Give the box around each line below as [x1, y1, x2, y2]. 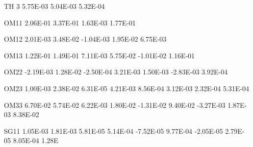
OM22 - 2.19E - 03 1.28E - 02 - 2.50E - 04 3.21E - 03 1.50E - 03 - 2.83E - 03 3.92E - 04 [4, 67, 228, 77]
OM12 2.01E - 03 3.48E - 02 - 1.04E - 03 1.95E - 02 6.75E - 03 [4, 34, 167, 44]
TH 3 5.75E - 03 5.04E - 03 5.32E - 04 [4, 1, 105, 11]
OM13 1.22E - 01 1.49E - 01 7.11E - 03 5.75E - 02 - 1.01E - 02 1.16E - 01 [4, 50, 195, 60]
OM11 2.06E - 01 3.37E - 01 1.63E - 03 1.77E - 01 [4, 17, 136, 27]
